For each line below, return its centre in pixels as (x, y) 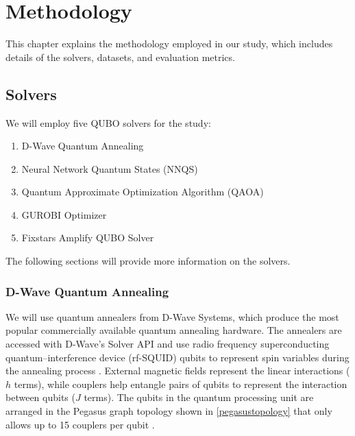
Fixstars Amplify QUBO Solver (88, 238)
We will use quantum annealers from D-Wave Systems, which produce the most (172, 316)
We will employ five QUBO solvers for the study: (108, 122)
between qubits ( (40, 397)
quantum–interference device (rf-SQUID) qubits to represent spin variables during (177, 357)
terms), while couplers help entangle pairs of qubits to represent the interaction (181, 384)
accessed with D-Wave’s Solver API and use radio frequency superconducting (168, 344)
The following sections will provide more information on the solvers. (148, 261)
